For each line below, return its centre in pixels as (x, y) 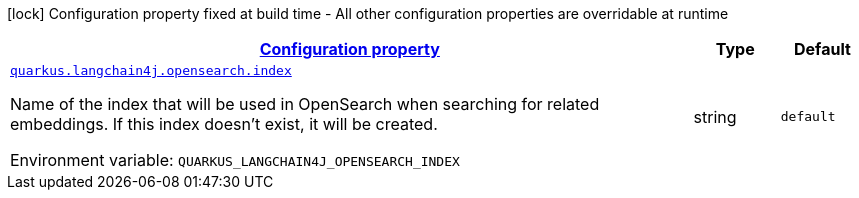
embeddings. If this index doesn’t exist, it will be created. (224, 124)
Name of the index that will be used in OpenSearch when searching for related (305, 104)
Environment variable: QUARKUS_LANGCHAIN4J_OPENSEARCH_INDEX (235, 160)
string (715, 116)
